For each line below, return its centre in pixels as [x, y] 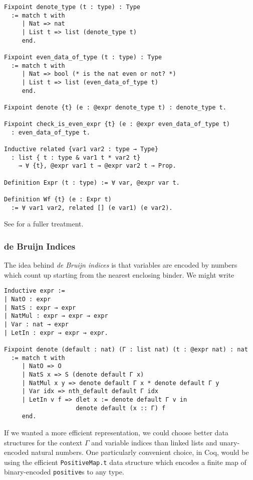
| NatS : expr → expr [40, 308]
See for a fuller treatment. [44, 224]
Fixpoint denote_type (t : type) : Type [72, 7]
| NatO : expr [28, 299]
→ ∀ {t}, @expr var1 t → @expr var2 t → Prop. [97, 166]
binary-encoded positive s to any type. [64, 472]
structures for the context [43, 442]
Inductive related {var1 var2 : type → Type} [81, 149]
